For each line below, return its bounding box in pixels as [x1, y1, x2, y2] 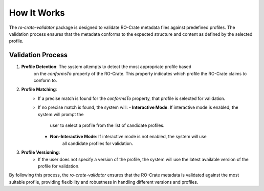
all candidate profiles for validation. [62, 140, 133, 146]
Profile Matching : [21, 86, 57, 93]
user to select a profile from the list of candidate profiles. [50, 122, 165, 128]
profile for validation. [38, 163, 80, 169]
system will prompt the [38, 111, 84, 117]
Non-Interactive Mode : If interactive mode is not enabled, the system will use [50, 134, 207, 140]
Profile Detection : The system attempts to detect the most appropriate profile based [21, 64, 192, 70]
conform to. [33, 77, 57, 83]
